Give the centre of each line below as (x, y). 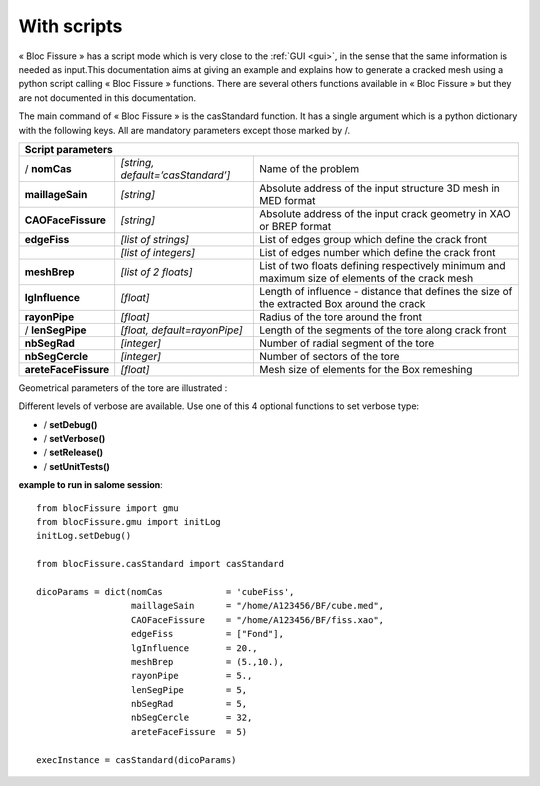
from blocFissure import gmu (107, 508)
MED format (287, 200)
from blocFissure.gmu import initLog (129, 522)
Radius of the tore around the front (340, 317)
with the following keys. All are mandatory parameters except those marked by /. (184, 130)
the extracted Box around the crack (342, 303)
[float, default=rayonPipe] (182, 330)
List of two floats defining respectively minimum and (382, 265)
